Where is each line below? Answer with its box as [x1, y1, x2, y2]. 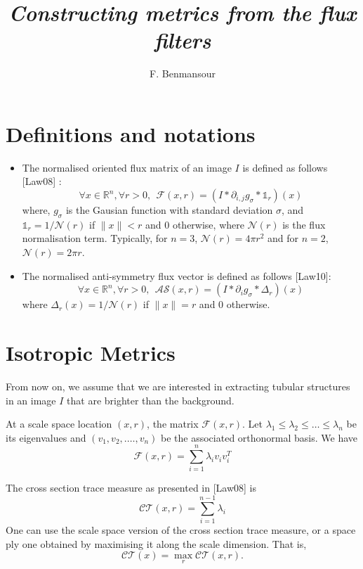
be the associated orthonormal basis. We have [161, 430, 358, 445]
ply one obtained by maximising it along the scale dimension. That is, [6, 536, 307, 551]
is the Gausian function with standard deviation [65, 203, 273, 217]
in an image [6, 392, 56, 407]
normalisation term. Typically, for [22, 231, 168, 245]
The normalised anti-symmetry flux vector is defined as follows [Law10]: [22, 268, 331, 283]
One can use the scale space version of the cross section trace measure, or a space [6, 523, 356, 537]
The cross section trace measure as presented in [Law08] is [6, 480, 257, 495]
